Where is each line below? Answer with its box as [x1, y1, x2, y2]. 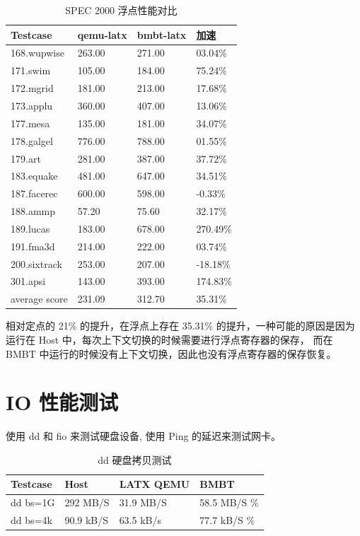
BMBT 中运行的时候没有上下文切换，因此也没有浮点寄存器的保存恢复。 [6, 346, 337, 361]
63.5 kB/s [119, 513, 161, 528]
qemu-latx [77, 27, 127, 42]
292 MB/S [64, 495, 110, 510]
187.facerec [11, 186, 58, 201]
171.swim [11, 63, 51, 78]
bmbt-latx [137, 27, 187, 42]
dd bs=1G [11, 495, 55, 510]
